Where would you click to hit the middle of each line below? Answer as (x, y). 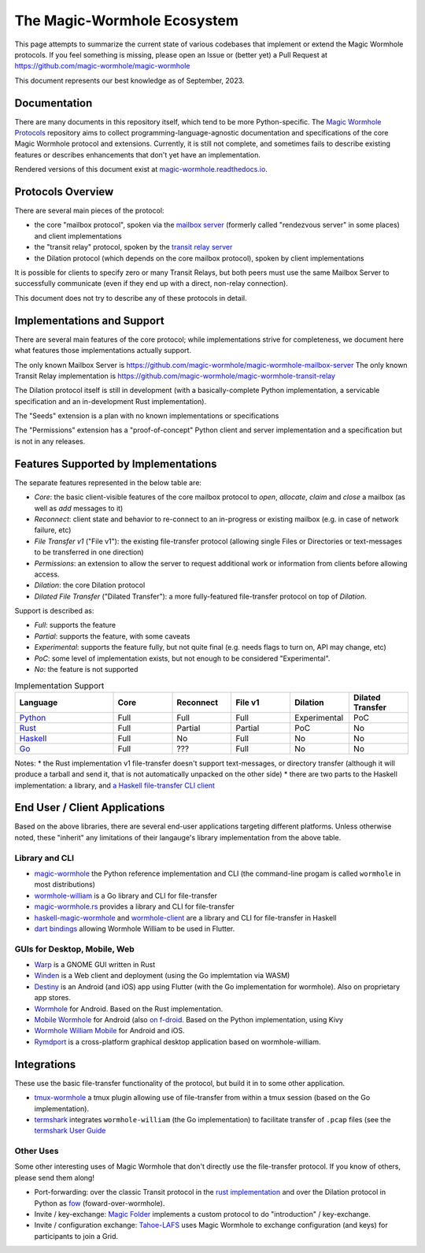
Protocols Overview (64, 192)
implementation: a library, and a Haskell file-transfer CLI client (115, 785)
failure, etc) (53, 530)
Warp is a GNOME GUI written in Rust (95, 965)
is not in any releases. (50, 441)
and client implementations (78, 235)
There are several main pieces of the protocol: (89, 211)
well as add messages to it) (79, 508)
